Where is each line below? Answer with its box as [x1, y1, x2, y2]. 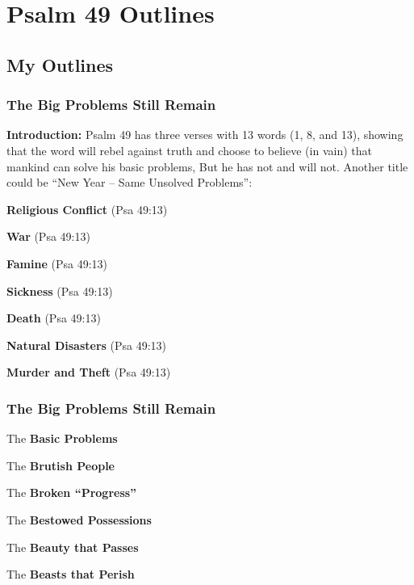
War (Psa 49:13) [6, 228, 90, 245]
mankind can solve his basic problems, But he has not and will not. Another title [6, 158, 408, 175]
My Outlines [6, 52, 114, 77]
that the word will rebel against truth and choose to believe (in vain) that [6, 141, 372, 158]
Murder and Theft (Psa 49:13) [6, 364, 171, 381]
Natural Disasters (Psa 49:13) [6, 336, 167, 353]
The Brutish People [6, 457, 115, 473]
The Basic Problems [6, 430, 118, 447]
